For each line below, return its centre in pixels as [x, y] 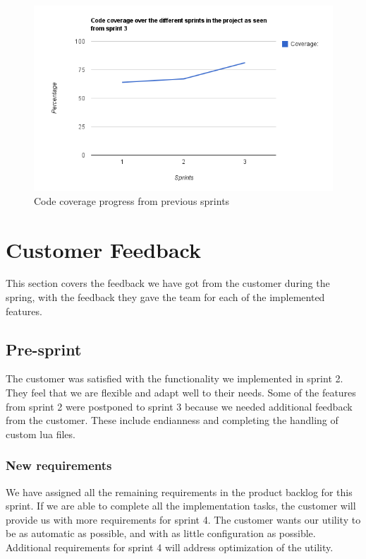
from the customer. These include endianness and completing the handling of [172, 420]
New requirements [59, 465]
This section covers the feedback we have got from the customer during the [168, 283]
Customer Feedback [104, 249]
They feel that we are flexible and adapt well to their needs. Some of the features [181, 393]
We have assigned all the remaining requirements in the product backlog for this [179, 492]
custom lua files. [41, 434]
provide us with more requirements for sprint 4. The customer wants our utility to [183, 519]
